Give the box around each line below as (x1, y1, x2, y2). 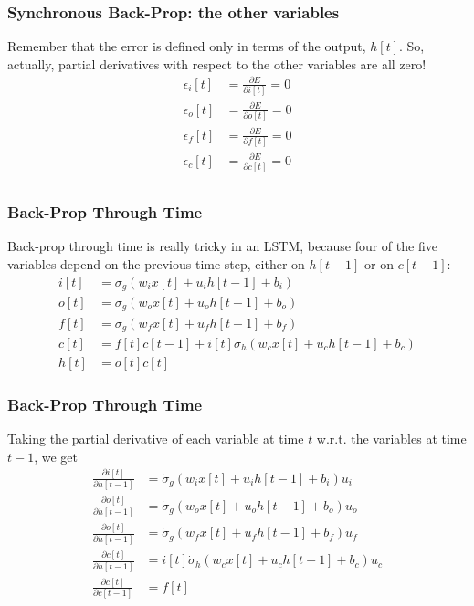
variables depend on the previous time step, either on (7, 254, 305, 273)
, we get (34, 446, 78, 465)
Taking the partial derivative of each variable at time (7, 429, 304, 448)
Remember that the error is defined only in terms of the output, (7, 37, 366, 56)
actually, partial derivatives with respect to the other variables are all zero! (7, 54, 427, 73)
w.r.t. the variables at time (316, 429, 467, 448)
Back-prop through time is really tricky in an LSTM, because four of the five (7, 236, 437, 256)
